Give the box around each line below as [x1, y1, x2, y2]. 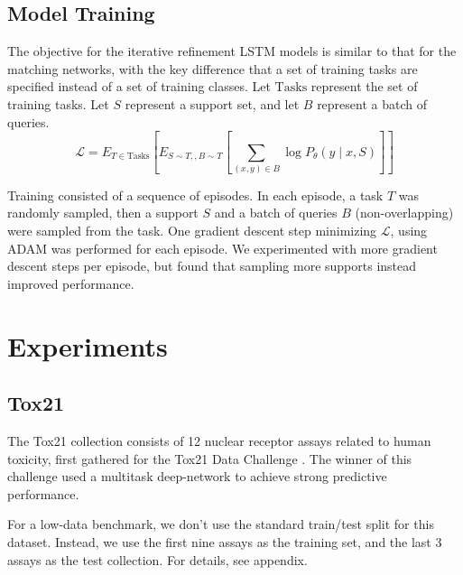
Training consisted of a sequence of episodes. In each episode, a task [7, 185, 384, 204]
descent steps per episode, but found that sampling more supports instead [7, 256, 417, 275]
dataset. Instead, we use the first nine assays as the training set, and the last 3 [7, 532, 442, 551]
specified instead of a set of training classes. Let [7, 77, 271, 96]
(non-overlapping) [355, 203, 454, 222]
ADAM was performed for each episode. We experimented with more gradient [7, 238, 438, 257]
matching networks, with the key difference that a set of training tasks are [7, 59, 418, 78]
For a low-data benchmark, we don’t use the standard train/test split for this [7, 515, 434, 533]
